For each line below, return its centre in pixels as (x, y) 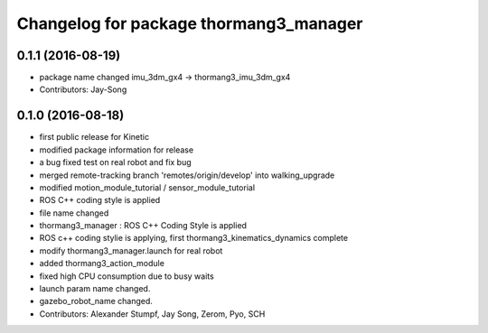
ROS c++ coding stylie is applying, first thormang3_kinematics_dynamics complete (193, 238)
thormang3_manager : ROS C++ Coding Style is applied (143, 226)
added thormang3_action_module (102, 264)
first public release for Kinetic (94, 137)
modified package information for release (117, 150)
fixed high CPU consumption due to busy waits (127, 276)
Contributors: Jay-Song (83, 89)
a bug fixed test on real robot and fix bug (115, 162)
